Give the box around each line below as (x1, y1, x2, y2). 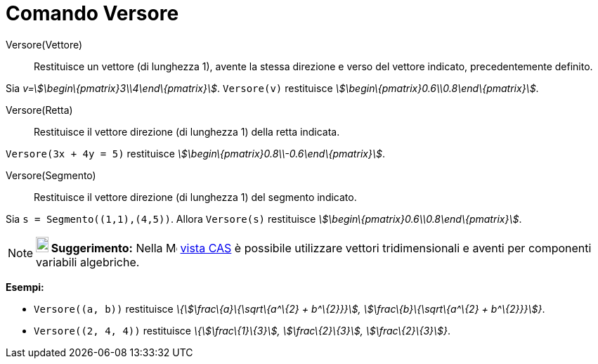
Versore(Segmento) (6, 169, 96, 181)
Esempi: (6, 280, 44, 293)
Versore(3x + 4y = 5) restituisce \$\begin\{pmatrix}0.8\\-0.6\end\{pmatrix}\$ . (6, 147, 385, 160)
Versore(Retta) (6, 103, 73, 116)
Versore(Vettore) (6, 38, 83, 51)
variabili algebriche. (36, 254, 140, 269)
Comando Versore (6, 1, 179, 25)
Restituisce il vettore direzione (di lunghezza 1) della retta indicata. (34, 125, 340, 138)
